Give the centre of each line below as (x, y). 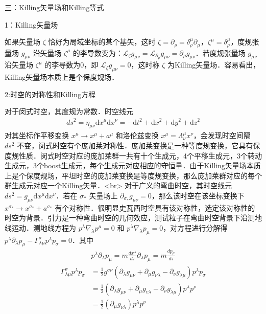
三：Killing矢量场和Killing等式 (54, 7)
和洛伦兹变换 (137, 135)
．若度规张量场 (220, 52)
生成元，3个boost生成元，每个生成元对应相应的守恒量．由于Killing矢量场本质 (133, 165)
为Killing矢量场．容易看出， (214, 65)
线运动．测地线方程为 (40, 227)
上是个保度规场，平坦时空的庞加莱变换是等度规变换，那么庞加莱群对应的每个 (133, 175)
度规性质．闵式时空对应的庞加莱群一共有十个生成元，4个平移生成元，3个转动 (133, 155)
